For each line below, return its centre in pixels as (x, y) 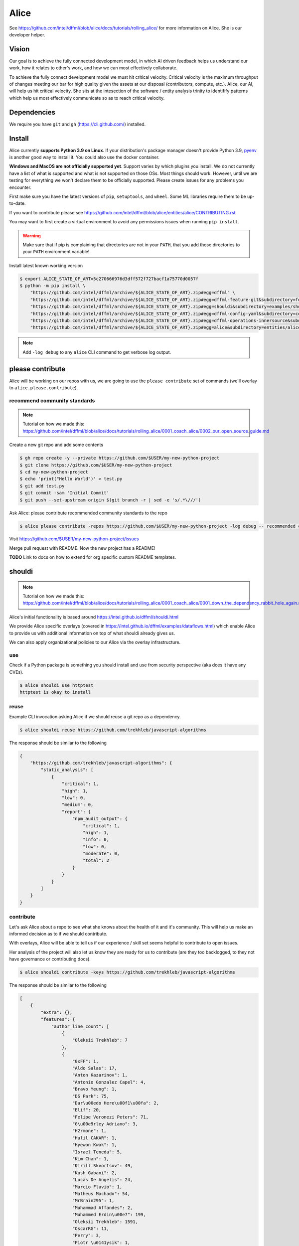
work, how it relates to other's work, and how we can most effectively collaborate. (93, 68)
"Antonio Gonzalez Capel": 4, (109, 1082)
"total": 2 (96, 860)
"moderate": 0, (101, 854)
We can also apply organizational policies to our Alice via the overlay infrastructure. (95, 642)
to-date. (17, 203)
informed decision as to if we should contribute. (58, 934)
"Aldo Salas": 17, (95, 1068)
